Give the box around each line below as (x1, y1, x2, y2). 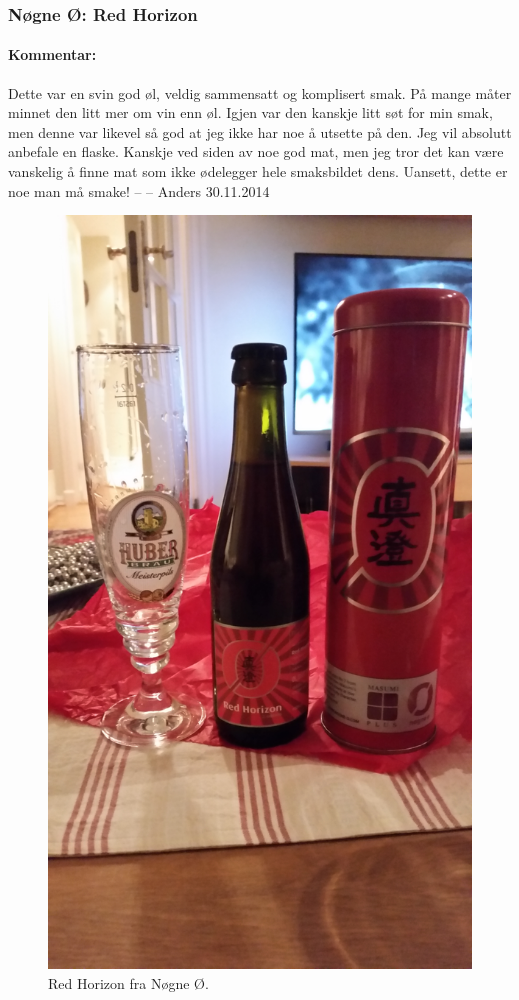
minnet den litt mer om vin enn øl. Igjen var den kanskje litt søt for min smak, (8, 102, 493, 123)
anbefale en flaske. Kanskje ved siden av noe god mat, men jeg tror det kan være (8, 141, 504, 162)
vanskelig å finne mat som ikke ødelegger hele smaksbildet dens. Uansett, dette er (8, 161, 508, 182)
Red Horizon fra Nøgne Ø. (48, 972, 209, 993)
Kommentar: (8, 44, 97, 65)
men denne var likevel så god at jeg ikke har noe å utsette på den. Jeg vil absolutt (8, 121, 512, 142)
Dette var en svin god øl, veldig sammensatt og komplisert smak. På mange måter (8, 82, 512, 103)
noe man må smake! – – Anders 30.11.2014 (8, 180, 270, 201)
